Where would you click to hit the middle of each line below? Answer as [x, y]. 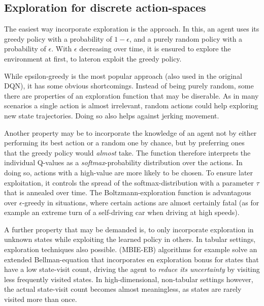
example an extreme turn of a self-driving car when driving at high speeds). [122, 212]
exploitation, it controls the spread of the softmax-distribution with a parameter [129, 182]
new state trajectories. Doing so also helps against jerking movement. [112, 115]
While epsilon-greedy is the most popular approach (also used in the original [123, 75]
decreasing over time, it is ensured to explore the [155, 49]
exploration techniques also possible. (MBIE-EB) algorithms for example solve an [131, 249]
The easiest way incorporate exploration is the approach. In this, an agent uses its [132, 29]
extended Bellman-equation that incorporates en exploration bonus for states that [131, 259]
